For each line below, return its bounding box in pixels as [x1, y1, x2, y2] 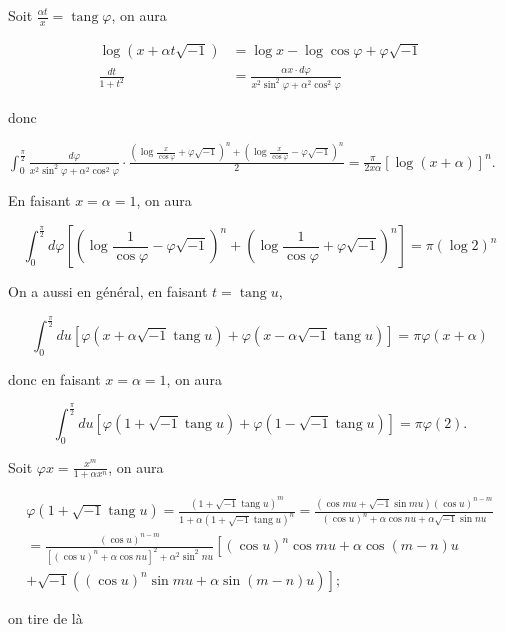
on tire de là [8, 607, 83, 628]
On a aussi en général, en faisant [8, 281, 208, 302]
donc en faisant [8, 368, 101, 389]
